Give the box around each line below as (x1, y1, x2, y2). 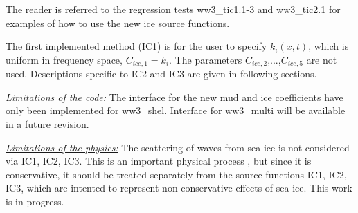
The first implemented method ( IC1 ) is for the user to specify (6, 39, 267, 53)
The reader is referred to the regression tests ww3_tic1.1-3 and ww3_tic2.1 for (6, 2, 341, 16)
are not (306, 52, 337, 66)
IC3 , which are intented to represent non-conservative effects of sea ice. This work (6, 180, 352, 195)
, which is (308, 39, 349, 53)
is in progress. (6, 194, 64, 208)
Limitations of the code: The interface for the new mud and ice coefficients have (6, 89, 343, 104)
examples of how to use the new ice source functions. (6, 15, 230, 30)
